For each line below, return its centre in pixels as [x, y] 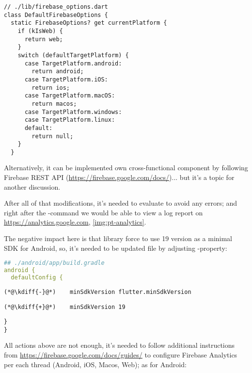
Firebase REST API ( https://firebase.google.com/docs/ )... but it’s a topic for [119, 177]
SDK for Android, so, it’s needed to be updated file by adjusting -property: [116, 248]
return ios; [51, 88]
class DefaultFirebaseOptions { [56, 15]
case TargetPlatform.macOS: [70, 96]
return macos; [54, 104]
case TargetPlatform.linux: [70, 120]
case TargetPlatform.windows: [73, 112]
